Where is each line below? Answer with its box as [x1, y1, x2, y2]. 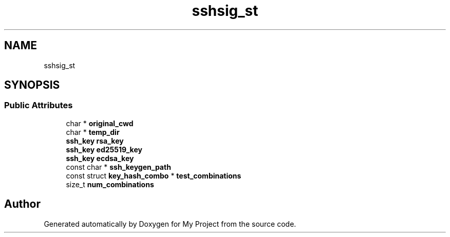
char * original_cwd [66, 118, 134, 128]
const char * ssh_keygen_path [66, 162, 171, 171]
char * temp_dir [66, 127, 120, 136]
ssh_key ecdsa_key [66, 153, 134, 163]
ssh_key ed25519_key [66, 145, 142, 154]
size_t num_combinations [66, 180, 154, 189]
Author [4, 197, 41, 211]
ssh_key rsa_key [66, 136, 124, 145]
